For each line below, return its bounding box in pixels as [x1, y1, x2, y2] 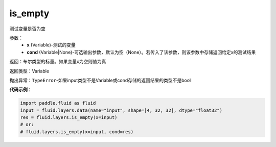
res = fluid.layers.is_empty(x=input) [20, 115, 118, 120]
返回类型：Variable [9, 68, 50, 74]
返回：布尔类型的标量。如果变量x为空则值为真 [9, 59, 106, 65]
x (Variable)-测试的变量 [27, 42, 76, 48]
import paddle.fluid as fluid [20, 100, 96, 106]
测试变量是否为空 [9, 26, 45, 32]
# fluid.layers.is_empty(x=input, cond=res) [20, 129, 134, 135]
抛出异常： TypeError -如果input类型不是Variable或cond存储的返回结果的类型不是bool [9, 77, 191, 83]
